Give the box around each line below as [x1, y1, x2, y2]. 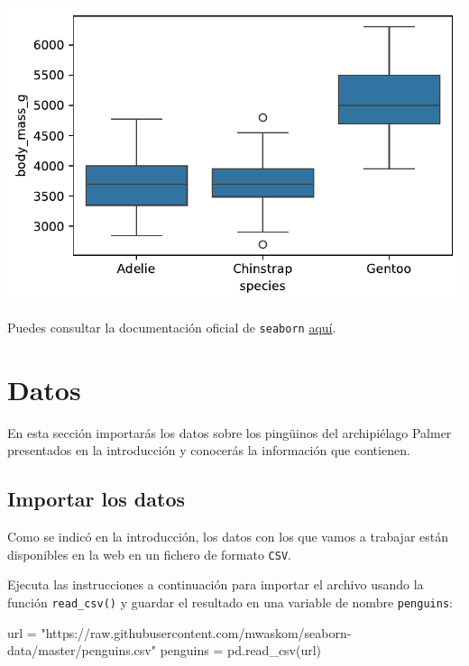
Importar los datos [7, 485, 186, 513]
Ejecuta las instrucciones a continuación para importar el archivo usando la [7, 575, 424, 594]
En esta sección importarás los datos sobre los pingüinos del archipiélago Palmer [7, 423, 452, 442]
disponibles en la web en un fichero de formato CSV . [7, 544, 291, 563]
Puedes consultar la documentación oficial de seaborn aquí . [7, 317, 336, 336]
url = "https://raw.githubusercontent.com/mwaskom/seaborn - [7, 623, 352, 642]
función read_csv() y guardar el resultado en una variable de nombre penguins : [7, 592, 453, 611]
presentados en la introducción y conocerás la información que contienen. [7, 441, 410, 460]
